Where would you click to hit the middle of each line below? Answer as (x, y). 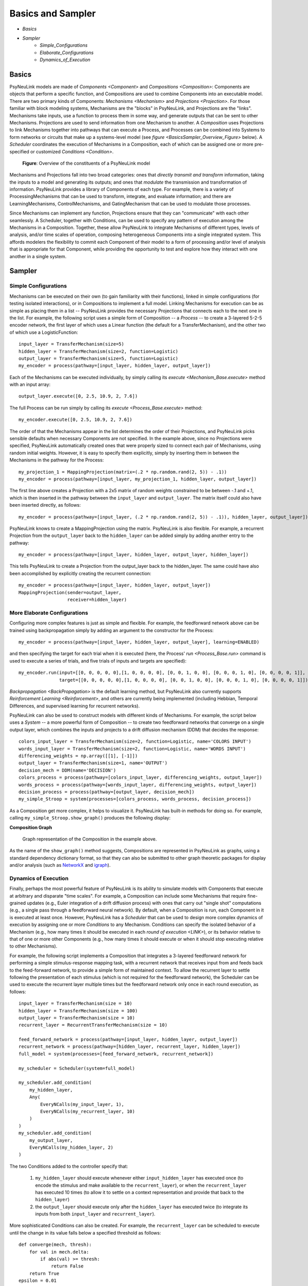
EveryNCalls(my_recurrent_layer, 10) (88, 1111)
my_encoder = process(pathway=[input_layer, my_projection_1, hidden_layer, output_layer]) (138, 479)
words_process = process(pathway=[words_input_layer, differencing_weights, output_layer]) (138, 785)
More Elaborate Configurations (49, 613)
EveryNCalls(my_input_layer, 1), (82, 1104)
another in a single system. (38, 256)
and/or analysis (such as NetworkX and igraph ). (60, 865)
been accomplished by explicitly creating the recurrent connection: (80, 573)
